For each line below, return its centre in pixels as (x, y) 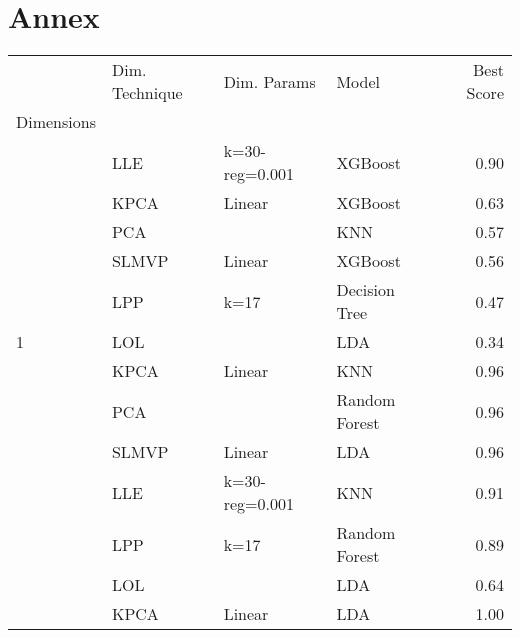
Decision (365, 290)
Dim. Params (269, 81)
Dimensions (56, 122)
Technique (147, 93)
